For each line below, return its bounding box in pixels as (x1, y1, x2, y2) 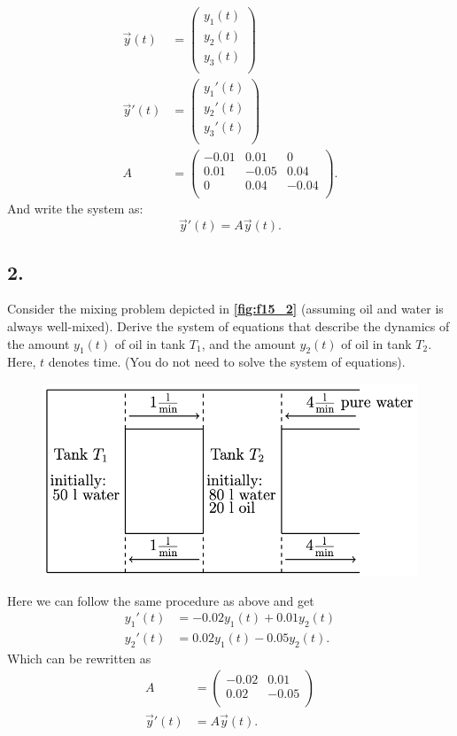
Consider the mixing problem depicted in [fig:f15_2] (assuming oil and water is (7, 299, 444, 318)
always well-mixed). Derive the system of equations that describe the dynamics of (7, 317, 450, 336)
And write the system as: (7, 199, 143, 218)
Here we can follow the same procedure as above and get (7, 591, 314, 609)
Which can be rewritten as (7, 648, 151, 667)
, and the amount (201, 334, 296, 353)
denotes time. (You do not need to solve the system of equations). (48, 353, 406, 371)
